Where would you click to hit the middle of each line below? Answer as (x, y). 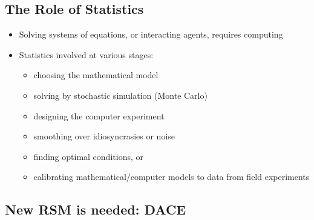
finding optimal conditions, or (88, 156)
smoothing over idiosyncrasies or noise (104, 136)
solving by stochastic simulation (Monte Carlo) (120, 95)
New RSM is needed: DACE (96, 209)
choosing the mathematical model (96, 75)
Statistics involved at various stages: (86, 54)
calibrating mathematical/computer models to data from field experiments (172, 177)
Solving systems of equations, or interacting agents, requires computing (151, 34)
